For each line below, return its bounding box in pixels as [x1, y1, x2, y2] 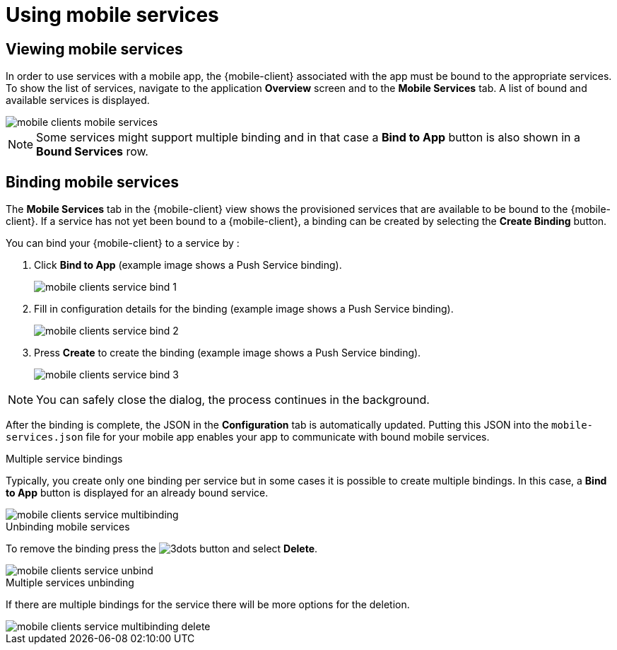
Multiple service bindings [6, 453, 123, 465]
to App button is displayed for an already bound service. [6, 487, 269, 499]
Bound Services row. [36, 144, 148, 159]
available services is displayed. [6, 94, 150, 107]
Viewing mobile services [6, 40, 183, 58]
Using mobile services [6, 3, 219, 27]
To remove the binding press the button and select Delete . [6, 542, 318, 555]
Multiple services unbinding [6, 576, 134, 589]
